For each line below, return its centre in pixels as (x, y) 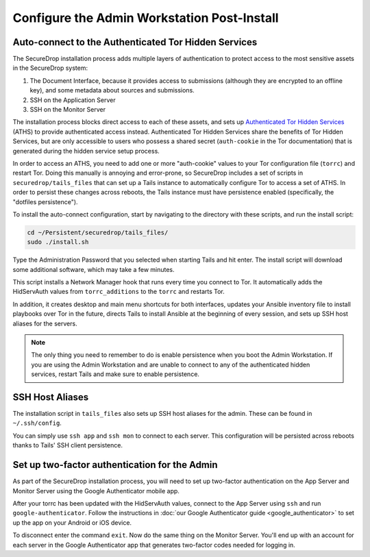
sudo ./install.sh (58, 242)
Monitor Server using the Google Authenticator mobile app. (96, 491)
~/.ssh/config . (37, 423)
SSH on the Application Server (73, 100)
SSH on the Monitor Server (68, 110)
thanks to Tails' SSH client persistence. (68, 445)
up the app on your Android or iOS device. (72, 522)
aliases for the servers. (45, 323)
